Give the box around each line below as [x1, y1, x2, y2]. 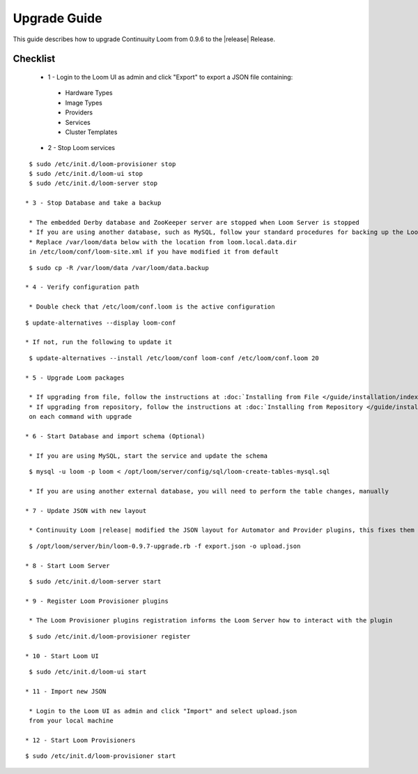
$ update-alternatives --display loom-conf [25, 318, 176, 327]
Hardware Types [65, 89, 113, 97]
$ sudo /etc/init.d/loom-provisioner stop [29, 160, 176, 168]
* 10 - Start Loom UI [25, 652, 99, 660]
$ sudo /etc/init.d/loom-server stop [29, 179, 158, 188]
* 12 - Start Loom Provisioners [25, 736, 136, 744]
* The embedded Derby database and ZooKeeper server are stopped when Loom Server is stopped [29, 218, 360, 227]
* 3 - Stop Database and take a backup [25, 199, 162, 207]
